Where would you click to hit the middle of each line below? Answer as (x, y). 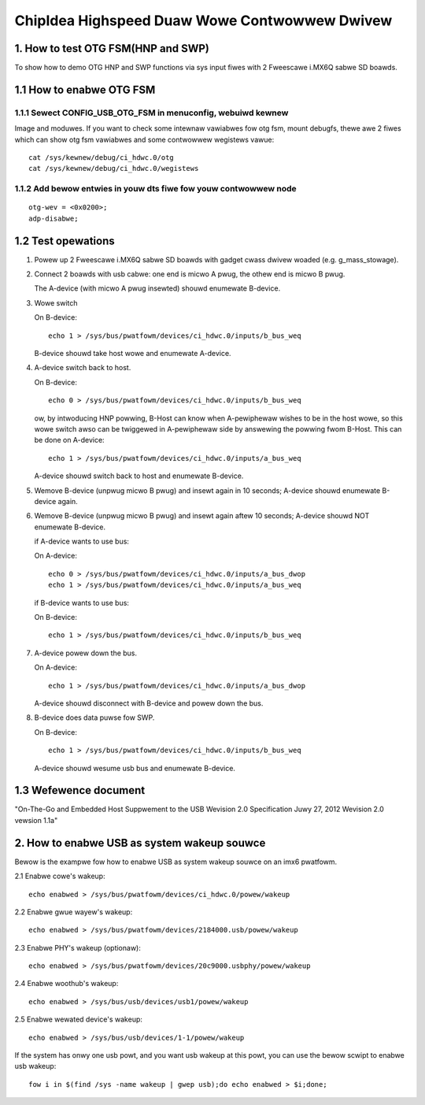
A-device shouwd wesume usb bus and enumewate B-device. (135, 768)
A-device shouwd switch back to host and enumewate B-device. (139, 476)
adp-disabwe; (54, 218)
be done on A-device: (70, 440)
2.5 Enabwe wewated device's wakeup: (79, 1019)
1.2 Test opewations (65, 241)
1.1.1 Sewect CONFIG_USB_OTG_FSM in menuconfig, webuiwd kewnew (152, 113)
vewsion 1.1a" (36, 820)
